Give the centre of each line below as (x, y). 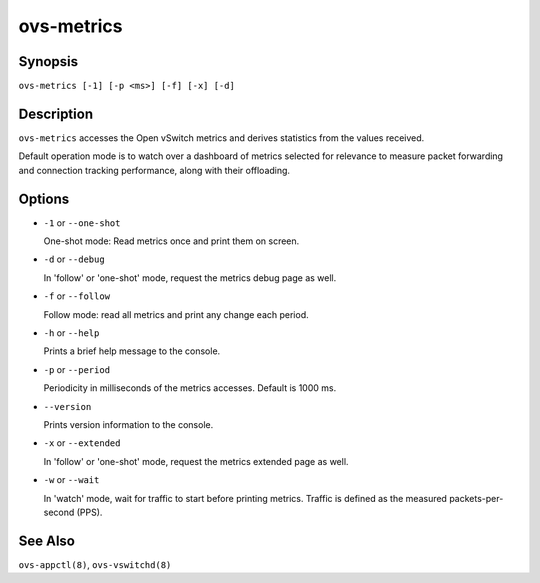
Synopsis (48, 61)
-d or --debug (74, 259)
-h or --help (71, 333)
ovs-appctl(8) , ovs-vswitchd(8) (95, 564)
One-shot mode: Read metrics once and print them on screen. (171, 241)
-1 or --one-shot (82, 222)
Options (44, 198)
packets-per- (476, 498)
